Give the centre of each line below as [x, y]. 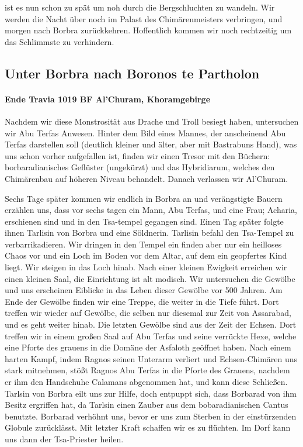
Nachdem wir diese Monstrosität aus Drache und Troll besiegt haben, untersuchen [152, 121]
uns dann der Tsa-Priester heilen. [64, 439]
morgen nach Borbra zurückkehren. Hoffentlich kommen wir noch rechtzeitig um [148, 30]
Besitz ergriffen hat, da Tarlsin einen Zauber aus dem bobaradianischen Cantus [147, 405]
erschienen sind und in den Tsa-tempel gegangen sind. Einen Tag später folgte [144, 221]
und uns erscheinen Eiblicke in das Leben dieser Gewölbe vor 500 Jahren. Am [144, 290]
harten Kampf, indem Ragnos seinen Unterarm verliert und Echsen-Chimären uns [151, 358]
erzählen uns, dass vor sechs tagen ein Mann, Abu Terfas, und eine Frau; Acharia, [151, 210]
